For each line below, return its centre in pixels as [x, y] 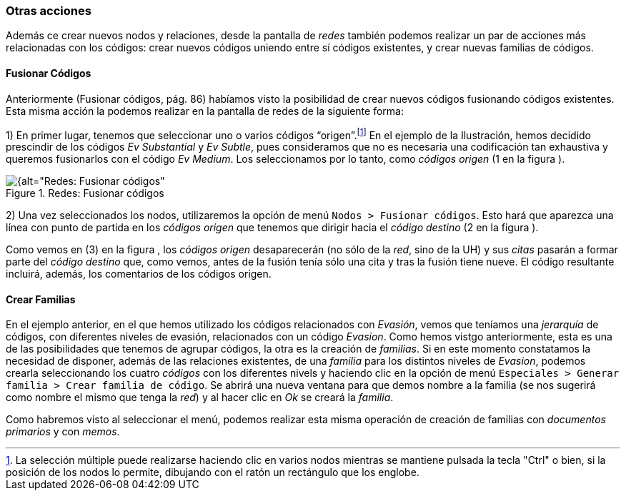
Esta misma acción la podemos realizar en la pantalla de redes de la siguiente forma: [205, 111]
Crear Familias [41, 299]
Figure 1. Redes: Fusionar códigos [85, 193]
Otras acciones [49, 11]
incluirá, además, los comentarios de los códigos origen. [139, 274]
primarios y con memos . [63, 432]
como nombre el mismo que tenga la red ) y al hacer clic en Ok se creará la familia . [200, 398]
